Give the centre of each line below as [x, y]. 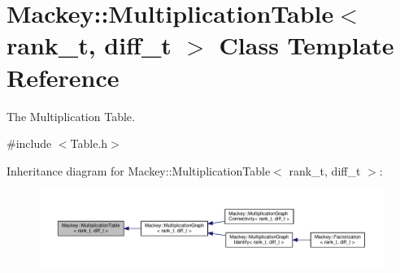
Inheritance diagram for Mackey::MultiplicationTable [139, 170]
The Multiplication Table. [71, 116]
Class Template [307, 45]
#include [29, 143]
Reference [63, 77]
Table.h [89, 143]
